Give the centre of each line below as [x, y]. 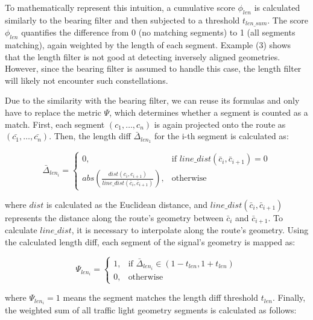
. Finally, [289, 297]
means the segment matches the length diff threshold [160, 297]
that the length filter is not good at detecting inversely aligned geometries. [143, 56]
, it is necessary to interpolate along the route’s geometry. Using [190, 230]
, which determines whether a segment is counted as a [209, 112]
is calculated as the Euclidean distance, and [127, 204]
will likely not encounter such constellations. [87, 80]
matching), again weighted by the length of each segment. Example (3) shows [148, 45]
